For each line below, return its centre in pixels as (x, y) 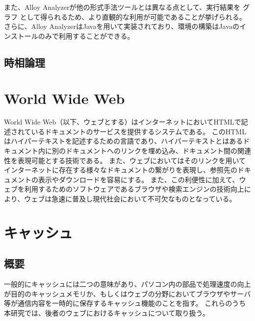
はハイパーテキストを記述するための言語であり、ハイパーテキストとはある (124, 141)
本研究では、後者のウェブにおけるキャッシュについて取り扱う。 (107, 312)
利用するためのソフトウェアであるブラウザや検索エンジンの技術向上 (134, 189)
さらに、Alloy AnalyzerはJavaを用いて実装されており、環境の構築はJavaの (122, 26)
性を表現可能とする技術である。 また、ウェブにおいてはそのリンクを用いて (125, 160)
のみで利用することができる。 (86, 36)
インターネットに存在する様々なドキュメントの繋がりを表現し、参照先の (121, 170)
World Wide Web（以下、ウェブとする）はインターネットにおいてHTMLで (123, 122)
